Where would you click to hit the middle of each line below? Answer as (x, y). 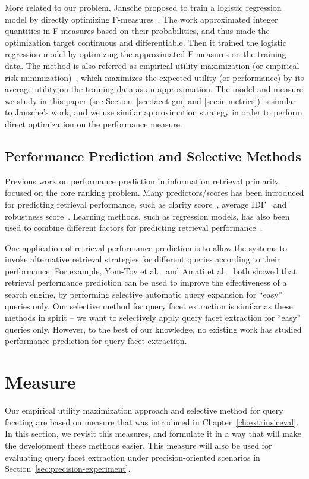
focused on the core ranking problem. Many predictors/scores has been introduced (154, 192)
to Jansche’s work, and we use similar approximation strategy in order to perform (154, 112)
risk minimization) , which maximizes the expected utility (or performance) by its (154, 77)
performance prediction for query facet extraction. (96, 341)
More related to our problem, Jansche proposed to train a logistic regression (143, 7)
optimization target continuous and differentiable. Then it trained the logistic (146, 42)
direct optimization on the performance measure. (94, 123)
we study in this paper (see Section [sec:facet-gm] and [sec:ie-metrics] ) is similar (150, 100)
